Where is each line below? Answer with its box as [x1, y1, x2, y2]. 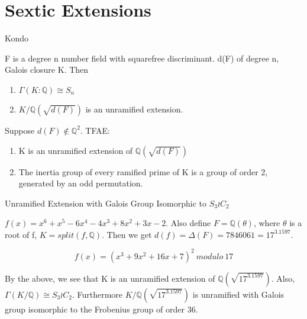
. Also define [166, 217, 211, 229]
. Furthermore [72, 288, 122, 300]
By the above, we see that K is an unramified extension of [5, 272, 215, 284]
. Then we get [101, 228, 152, 240]
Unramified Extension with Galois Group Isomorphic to [5, 196, 207, 209]
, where [253, 217, 280, 229]
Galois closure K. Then [5, 63, 89, 76]
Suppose [5, 124, 35, 136]
